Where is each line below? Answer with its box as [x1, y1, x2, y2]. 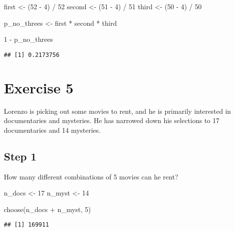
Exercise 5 [4, 77, 74, 97]
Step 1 [4, 148, 37, 163]
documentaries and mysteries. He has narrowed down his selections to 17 [4, 115, 219, 125]
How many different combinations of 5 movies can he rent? [4, 171, 178, 181]
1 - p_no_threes [4, 34, 53, 44]
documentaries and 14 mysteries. [4, 124, 101, 135]
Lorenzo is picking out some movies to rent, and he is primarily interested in [4, 106, 231, 116]
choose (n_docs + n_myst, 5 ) [4, 204, 91, 214]
